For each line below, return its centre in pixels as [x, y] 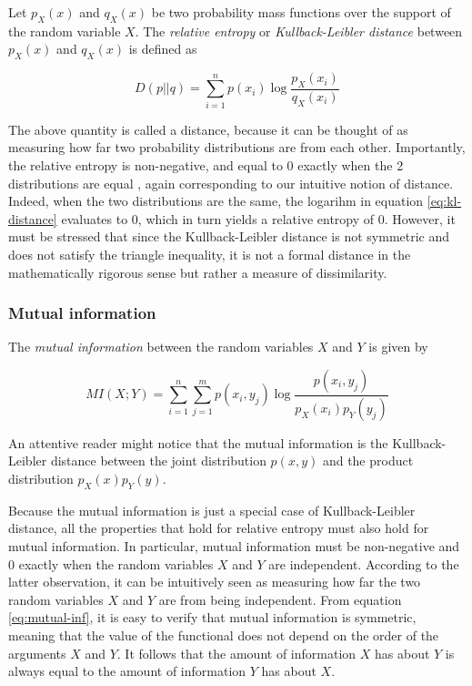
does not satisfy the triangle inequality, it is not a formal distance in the [210, 254]
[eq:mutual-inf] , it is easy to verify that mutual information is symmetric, [212, 617]
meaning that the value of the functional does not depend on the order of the [224, 635]
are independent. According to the [364, 563]
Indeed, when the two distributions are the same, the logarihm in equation [216, 201]
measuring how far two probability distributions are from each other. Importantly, [237, 147]
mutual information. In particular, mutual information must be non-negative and [234, 545]
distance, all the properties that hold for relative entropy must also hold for [219, 528]
